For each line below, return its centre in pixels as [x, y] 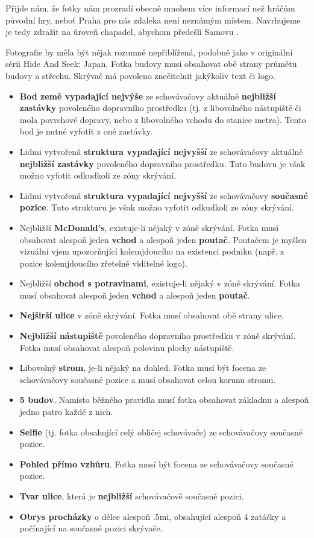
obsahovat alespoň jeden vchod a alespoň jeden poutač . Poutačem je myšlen [163, 239]
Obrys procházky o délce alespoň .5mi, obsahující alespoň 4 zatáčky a [153, 516]
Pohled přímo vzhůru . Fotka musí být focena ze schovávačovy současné [156, 464]
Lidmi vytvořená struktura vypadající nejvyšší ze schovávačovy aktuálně [161, 151]
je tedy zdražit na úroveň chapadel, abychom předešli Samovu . [122, 32]
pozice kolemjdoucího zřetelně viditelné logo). [103, 263]
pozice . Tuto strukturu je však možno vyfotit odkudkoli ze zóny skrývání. [157, 207]
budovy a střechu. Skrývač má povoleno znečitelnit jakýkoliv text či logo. [140, 75]
